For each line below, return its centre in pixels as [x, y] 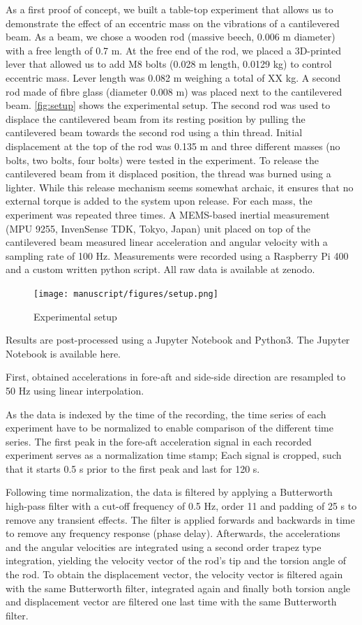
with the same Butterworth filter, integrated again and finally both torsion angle [178, 588]
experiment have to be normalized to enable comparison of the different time [169, 428]
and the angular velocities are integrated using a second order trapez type [164, 546]
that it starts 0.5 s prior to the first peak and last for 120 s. [133, 468]
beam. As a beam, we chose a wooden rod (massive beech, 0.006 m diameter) [171, 37]
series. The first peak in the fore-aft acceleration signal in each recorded [159, 441]
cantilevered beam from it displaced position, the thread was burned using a [168, 174]
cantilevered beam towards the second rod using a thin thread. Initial [154, 132]
